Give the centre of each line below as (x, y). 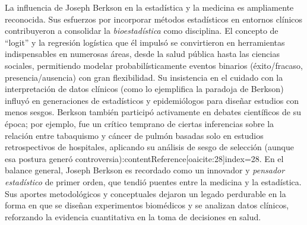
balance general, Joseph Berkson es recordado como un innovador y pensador (145, 170)
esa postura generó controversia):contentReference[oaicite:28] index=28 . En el (144, 158)
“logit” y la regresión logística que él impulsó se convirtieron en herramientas (145, 42)
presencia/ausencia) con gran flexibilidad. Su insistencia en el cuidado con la (144, 77)
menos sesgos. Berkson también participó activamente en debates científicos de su (153, 112)
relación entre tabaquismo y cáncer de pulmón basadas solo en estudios (134, 135)
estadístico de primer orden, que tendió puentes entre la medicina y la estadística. (153, 181)
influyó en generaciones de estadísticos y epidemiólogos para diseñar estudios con (152, 100)
